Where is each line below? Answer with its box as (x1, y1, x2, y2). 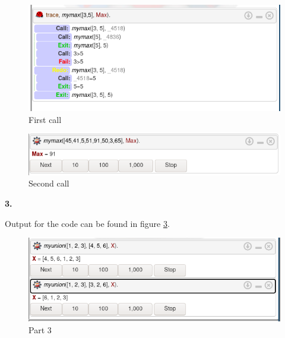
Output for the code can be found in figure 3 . (5, 217, 170, 229)
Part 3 (28, 323, 52, 336)
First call (28, 113, 62, 125)
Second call (28, 177, 69, 189)
